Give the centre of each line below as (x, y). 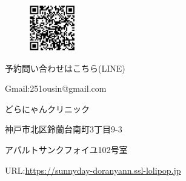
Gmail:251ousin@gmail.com (56, 88)
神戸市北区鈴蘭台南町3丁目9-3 (64, 129)
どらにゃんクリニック (47, 108)
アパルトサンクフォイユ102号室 (66, 149)
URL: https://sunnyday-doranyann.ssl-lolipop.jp (93, 170)
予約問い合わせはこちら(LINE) (65, 68)
